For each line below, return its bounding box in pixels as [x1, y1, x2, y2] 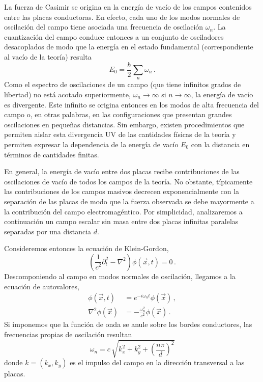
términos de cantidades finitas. [4, 149, 99, 159]
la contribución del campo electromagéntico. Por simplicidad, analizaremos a [4, 206, 243, 216]
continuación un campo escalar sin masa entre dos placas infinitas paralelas [4, 216, 239, 227]
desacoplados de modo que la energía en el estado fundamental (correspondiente [4, 41, 253, 52]
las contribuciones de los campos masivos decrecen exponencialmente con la [4, 186, 240, 197]
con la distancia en [191, 139, 250, 149]
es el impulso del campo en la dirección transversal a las [70, 357, 245, 368]
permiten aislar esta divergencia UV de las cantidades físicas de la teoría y [4, 129, 236, 140]
